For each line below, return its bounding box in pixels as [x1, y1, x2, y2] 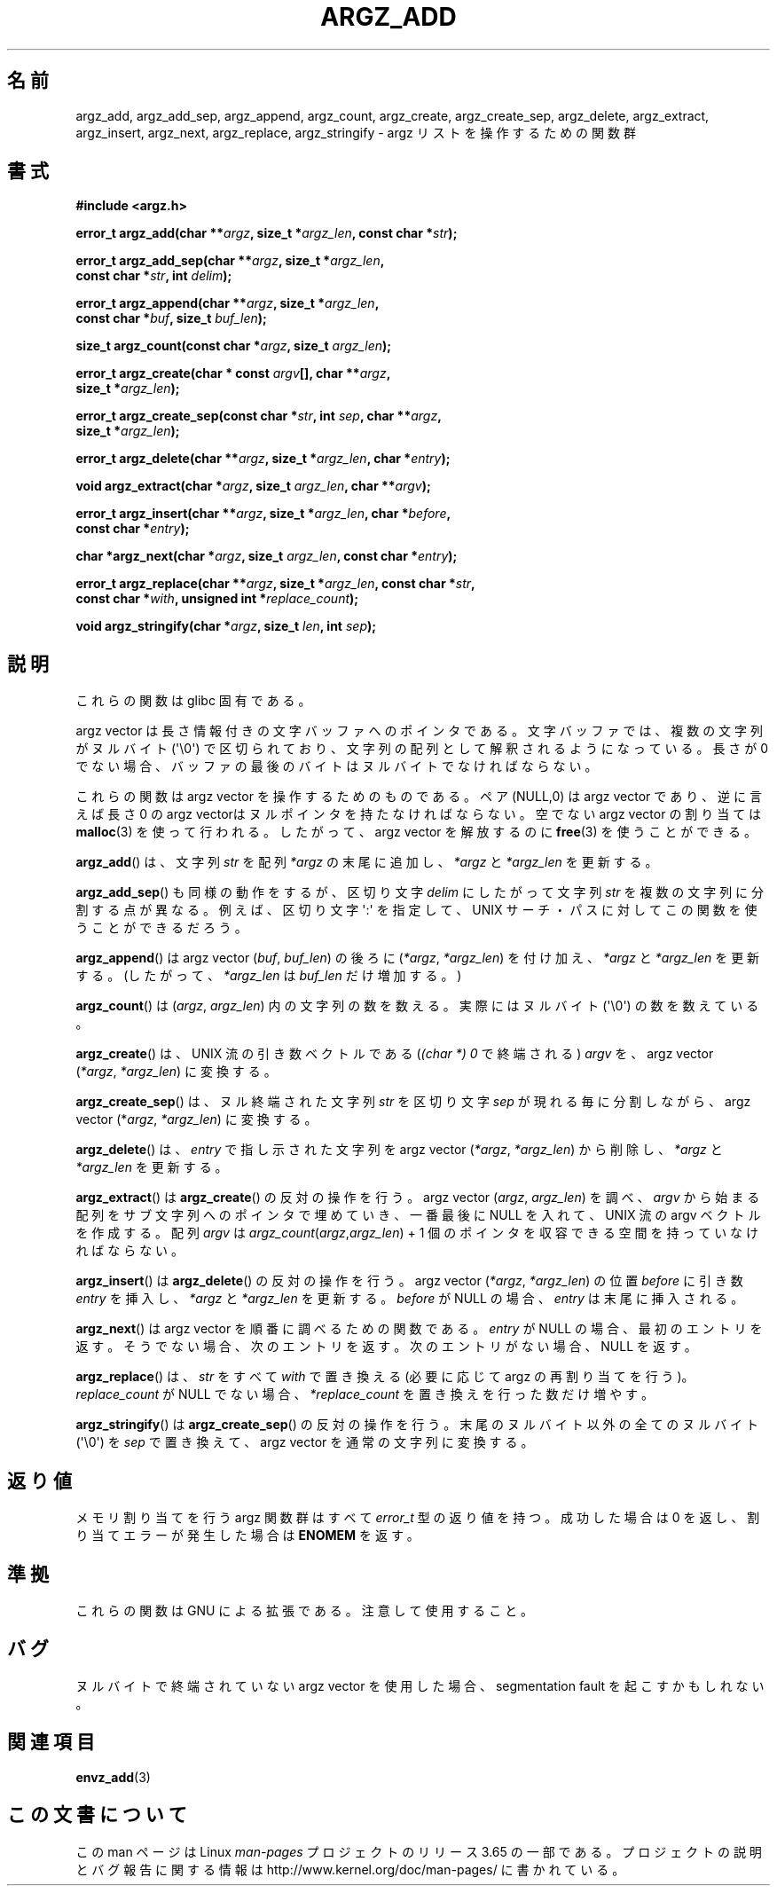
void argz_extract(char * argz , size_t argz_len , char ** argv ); [75, 478, 431, 494]
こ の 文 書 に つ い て [7, 1803, 187, 1826]
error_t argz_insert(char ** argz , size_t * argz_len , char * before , [75, 506, 451, 522]
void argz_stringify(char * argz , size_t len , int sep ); [75, 618, 377, 634]
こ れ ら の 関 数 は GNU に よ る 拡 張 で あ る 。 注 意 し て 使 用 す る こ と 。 [75, 1602, 534, 1618]
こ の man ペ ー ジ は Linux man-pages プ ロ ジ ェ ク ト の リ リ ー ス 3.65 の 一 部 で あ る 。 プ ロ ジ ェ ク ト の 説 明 [75, 1843, 762, 1859]
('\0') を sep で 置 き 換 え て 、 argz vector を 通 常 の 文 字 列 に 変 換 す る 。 [75, 1434, 534, 1450]
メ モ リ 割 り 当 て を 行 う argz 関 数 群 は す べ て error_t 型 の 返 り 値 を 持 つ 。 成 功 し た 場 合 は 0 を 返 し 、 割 [75, 1510, 760, 1526]
